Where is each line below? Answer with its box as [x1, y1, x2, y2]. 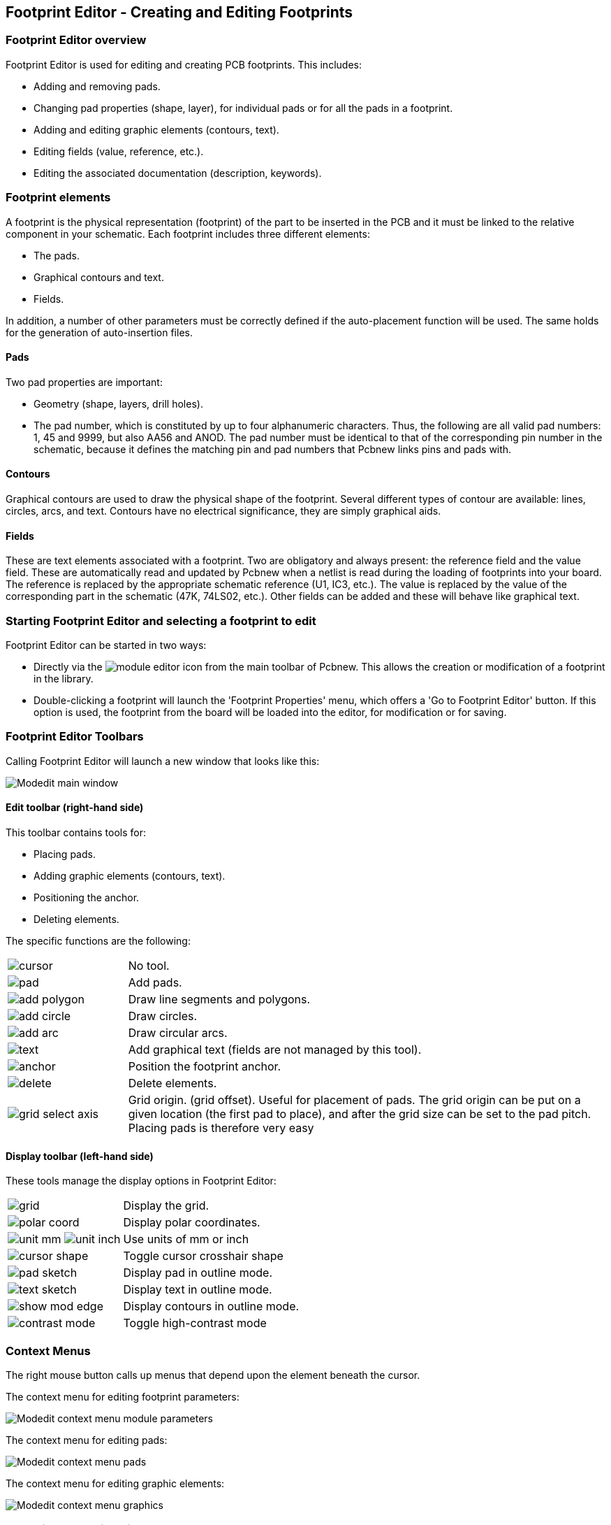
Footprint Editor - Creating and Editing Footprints [6, 3, 353, 21]
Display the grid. [123, 1198, 209, 1213]
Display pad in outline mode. [123, 1266, 273, 1280]
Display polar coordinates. [123, 1215, 260, 1230]
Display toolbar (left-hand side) [6, 1150, 154, 1162]
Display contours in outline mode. [123, 1299, 300, 1314]
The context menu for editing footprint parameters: [6, 1390, 240, 1403]
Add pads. [128, 975, 182, 989]
